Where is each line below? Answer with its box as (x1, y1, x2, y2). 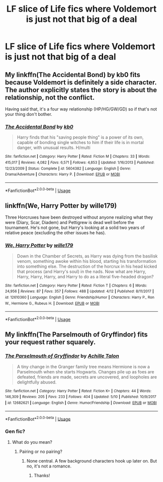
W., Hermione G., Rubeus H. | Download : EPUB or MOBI (5, 301, 99, 306)
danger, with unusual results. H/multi (16, 145, 91, 151)
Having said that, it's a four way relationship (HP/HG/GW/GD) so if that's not (5, 106, 157, 112)
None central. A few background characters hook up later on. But (26, 458, 157, 464)
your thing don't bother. (5, 112, 52, 117)
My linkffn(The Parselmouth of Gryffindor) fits (5, 331, 148, 339)
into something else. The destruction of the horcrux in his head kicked (16, 263, 157, 269)
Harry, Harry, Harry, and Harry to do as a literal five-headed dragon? (16, 273, 154, 279)
